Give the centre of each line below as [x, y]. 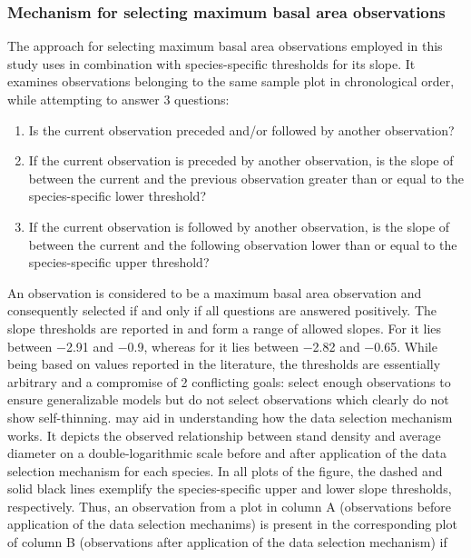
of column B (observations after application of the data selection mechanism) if [227, 542]
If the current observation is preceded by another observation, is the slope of [241, 160]
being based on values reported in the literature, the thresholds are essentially [224, 364]
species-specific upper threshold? [119, 262]
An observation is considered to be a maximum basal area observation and [215, 292]
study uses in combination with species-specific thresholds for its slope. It [211, 63]
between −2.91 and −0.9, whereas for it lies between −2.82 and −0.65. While [222, 346]
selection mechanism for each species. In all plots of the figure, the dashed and [225, 470]
